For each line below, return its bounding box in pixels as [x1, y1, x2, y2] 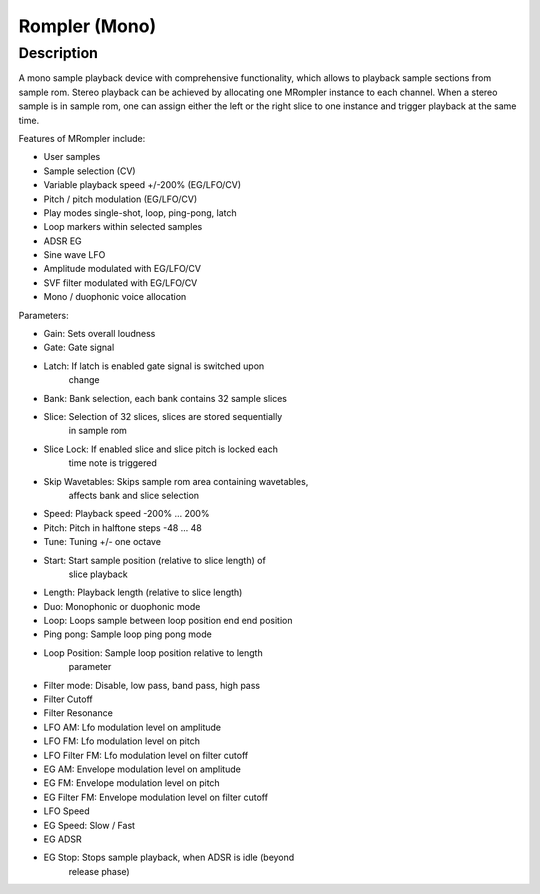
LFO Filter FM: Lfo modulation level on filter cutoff [43, 749, 249, 761]
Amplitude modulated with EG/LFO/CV [43, 263, 202, 275]
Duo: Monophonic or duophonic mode [43, 600, 201, 612]
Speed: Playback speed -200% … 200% [43, 508, 210, 520]
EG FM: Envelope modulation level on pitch [43, 777, 220, 789]
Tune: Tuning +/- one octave [43, 536, 162, 548]
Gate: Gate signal [43, 341, 115, 354]
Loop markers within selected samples [43, 221, 203, 233]
